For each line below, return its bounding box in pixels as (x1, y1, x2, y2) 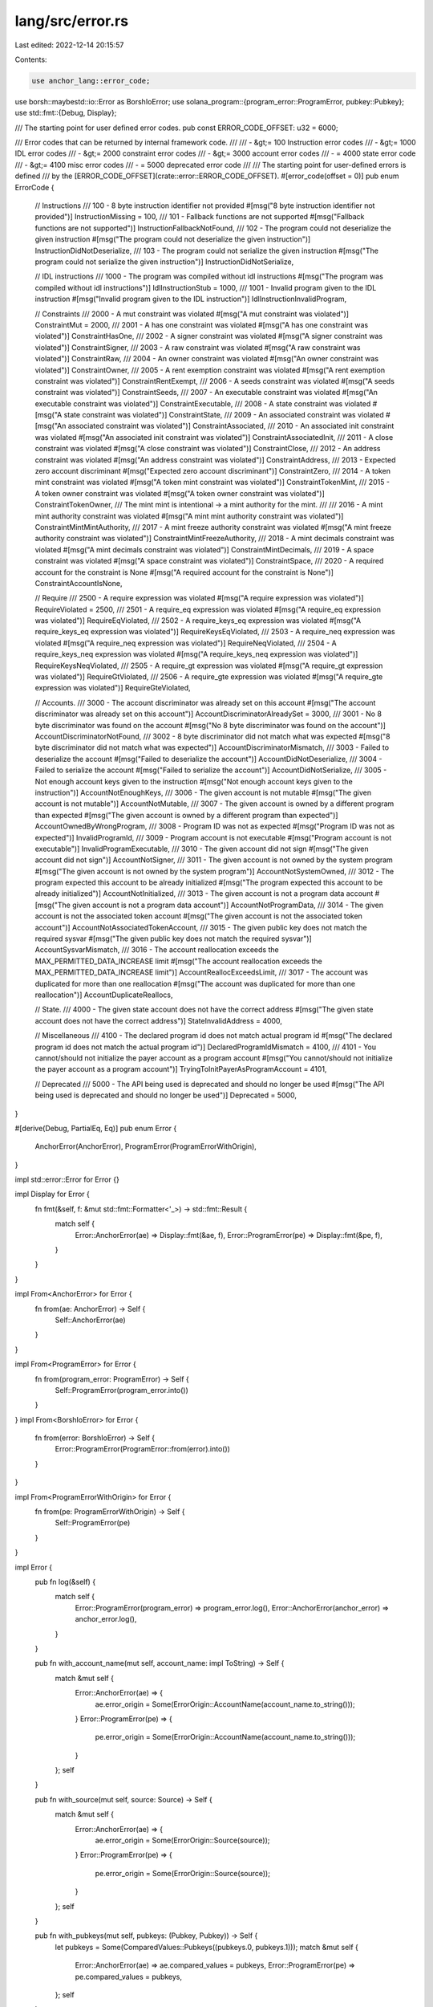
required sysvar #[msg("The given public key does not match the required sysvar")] (34, 934, 312, 943)
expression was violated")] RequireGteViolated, (34, 683, 192, 693)
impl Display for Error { (14, 1189, 90, 1199)
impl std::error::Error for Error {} (14, 1174, 119, 1184)
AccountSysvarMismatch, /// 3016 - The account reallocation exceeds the (34, 945, 280, 955)
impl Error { (14, 1562, 53, 1572)
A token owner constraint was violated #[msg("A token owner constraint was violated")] (34, 488, 325, 498)
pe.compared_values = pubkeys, (75, 1972, 183, 1981)
